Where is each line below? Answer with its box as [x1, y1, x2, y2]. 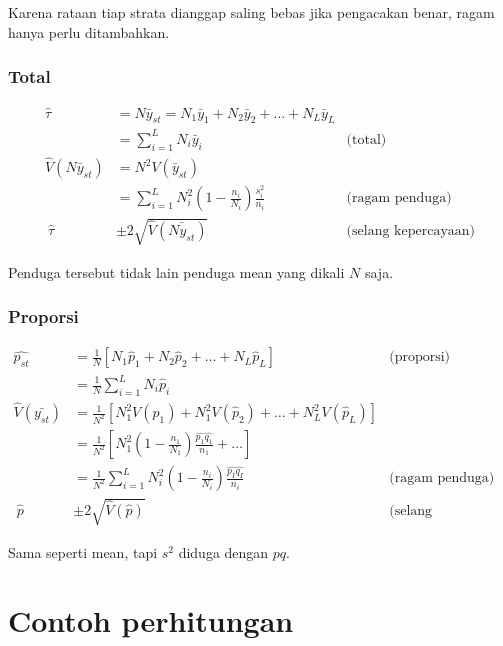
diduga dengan [178, 541, 269, 562]
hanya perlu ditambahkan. [8, 21, 170, 42]
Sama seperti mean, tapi [8, 541, 158, 562]
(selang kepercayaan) [346, 224, 475, 239]
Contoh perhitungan [8, 600, 294, 641]
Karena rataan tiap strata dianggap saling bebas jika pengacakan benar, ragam [8, 2, 495, 22]
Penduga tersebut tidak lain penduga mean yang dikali [8, 261, 345, 282]
